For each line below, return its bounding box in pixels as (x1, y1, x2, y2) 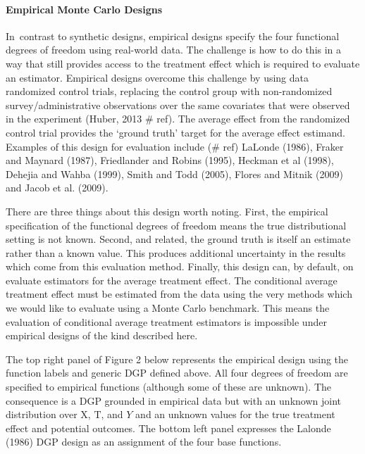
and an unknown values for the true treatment (135, 407, 335, 422)
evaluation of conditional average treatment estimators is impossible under (6, 314, 327, 329)
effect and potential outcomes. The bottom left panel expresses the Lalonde (6, 420, 331, 435)
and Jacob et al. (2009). (6, 180, 109, 195)
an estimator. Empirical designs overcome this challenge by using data (6, 70, 309, 84)
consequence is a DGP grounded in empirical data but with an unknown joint (6, 393, 341, 408)
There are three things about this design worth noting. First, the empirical (6, 203, 328, 218)
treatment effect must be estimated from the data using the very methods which (6, 286, 352, 301)
